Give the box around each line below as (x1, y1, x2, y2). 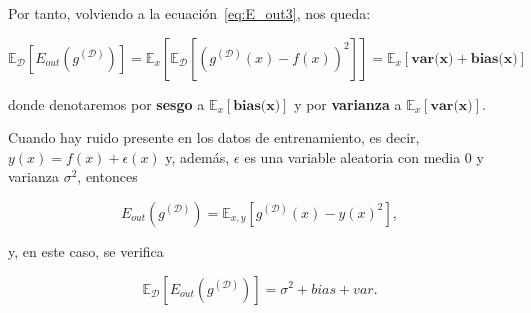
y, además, (165, 146, 230, 167)
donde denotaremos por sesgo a (8, 93, 205, 114)
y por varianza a (294, 93, 402, 114)
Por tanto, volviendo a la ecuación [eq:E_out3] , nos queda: (8, 3, 371, 23)
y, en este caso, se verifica (8, 240, 164, 261)
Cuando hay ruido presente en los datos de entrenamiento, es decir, (8, 127, 420, 148)
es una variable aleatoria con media (244, 146, 461, 167)
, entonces (77, 166, 138, 187)
